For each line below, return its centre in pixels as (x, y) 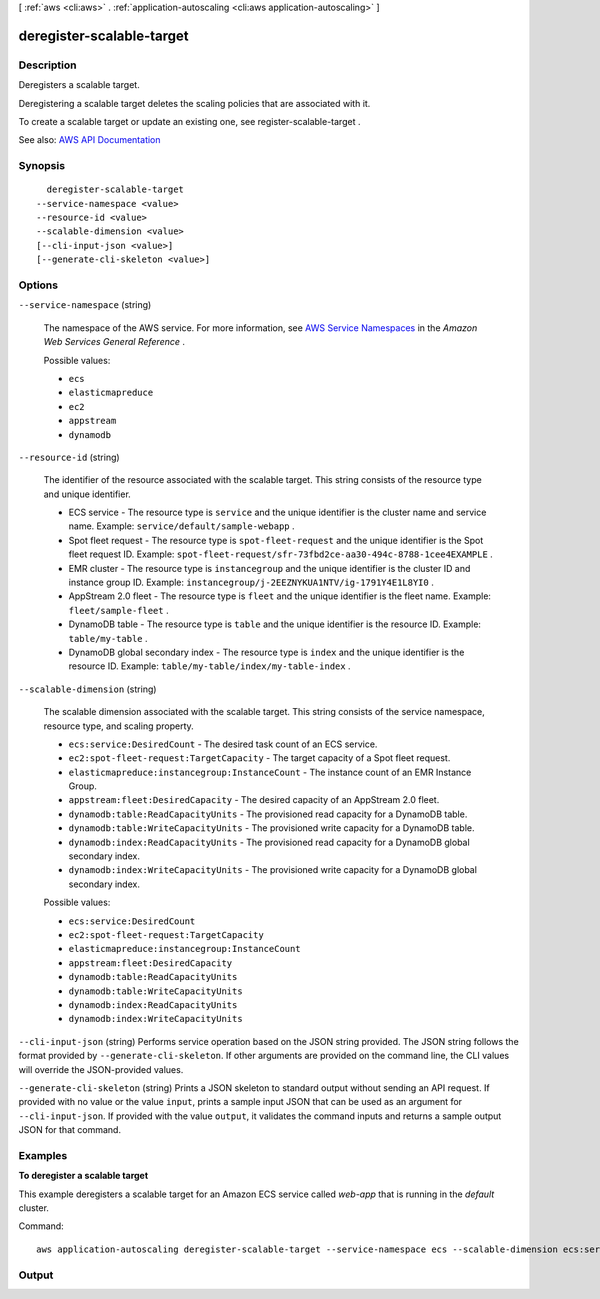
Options (38, 285)
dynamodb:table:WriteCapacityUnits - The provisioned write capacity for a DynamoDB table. (271, 828)
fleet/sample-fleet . (118, 610)
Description (47, 65)
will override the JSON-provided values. (101, 1069)
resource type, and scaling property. (118, 726)
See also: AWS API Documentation (89, 140)
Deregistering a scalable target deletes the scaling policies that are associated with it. (194, 103)
